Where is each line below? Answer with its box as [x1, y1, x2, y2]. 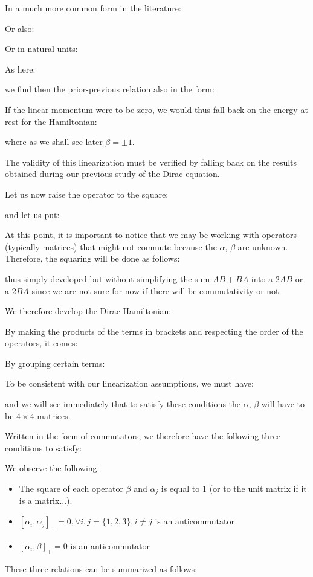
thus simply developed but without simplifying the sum [5, 272, 210, 285]
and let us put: [5, 208, 60, 221]
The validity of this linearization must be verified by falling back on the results [5, 155, 297, 168]
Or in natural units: [5, 42, 78, 55]
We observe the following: [5, 462, 100, 474]
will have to [261, 398, 305, 410]
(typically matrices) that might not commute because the [5, 240, 217, 253]
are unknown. [237, 240, 288, 253]
